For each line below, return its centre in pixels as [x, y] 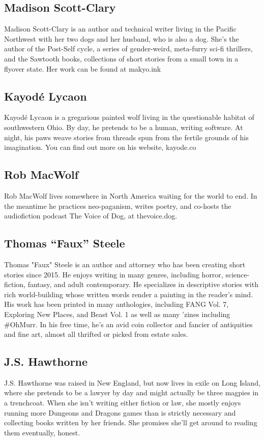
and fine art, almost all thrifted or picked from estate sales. [96, 334]
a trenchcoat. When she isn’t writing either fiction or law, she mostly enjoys [123, 403]
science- [238, 274]
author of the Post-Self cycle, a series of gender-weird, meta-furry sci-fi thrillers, [128, 49]
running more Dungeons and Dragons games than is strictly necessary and [120, 412]
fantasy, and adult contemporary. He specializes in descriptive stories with [143, 284]
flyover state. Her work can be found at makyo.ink [83, 68]
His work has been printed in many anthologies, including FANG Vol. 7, [116, 304]
